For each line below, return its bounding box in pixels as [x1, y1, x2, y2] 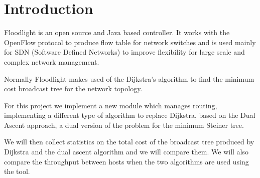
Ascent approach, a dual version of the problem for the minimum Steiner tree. [4, 119, 244, 130]
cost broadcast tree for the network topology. [4, 83, 143, 94]
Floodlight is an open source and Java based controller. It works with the [4, 27, 230, 38]
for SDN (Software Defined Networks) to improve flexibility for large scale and [4, 47, 245, 57]
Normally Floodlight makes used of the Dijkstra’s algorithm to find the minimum [4, 73, 254, 84]
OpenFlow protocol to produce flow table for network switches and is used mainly [4, 37, 256, 47]
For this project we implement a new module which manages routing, [4, 100, 217, 110]
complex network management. [4, 56, 99, 67]
